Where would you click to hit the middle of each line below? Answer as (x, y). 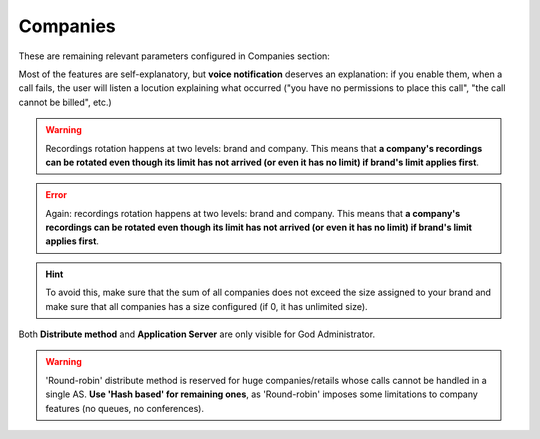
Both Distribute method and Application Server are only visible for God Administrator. (196, 334)
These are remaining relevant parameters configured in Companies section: (174, 56)
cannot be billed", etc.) (65, 102)
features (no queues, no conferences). (125, 408)
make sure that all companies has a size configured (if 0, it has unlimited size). (207, 306)
